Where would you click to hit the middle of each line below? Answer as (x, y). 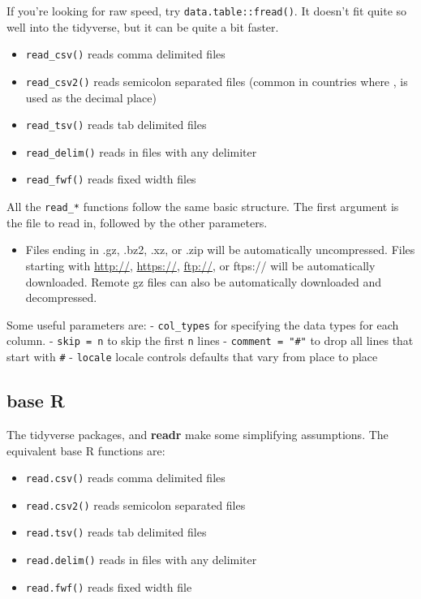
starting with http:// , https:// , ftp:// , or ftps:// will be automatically (200, 265)
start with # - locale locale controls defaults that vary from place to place (192, 357)
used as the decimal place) (91, 97)
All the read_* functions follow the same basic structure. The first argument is (203, 207)
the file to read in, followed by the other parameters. (137, 222)
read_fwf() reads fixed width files (111, 179)
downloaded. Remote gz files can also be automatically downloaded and (204, 281)
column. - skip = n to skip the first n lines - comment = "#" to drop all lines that (210, 340)
